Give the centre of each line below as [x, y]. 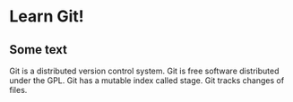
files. [18, 90]
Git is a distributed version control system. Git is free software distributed [144, 71]
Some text [39, 50]
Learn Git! [47, 17]
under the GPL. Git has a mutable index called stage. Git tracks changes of [147, 81]
